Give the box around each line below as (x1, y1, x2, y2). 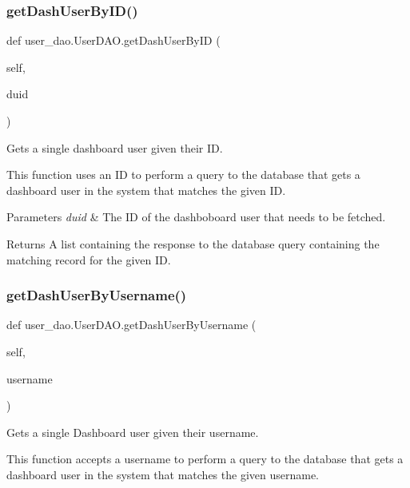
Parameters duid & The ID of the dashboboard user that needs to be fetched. (6, 208, 386, 225)
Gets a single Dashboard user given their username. (6, 423, 259, 440)
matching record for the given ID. (6, 251, 171, 268)
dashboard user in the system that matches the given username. (6, 466, 319, 482)
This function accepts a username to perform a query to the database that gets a (6, 450, 404, 467)
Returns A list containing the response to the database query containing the (6, 235, 380, 252)
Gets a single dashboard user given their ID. (6, 139, 223, 156)
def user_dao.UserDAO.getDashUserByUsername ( (6, 316, 257, 333)
